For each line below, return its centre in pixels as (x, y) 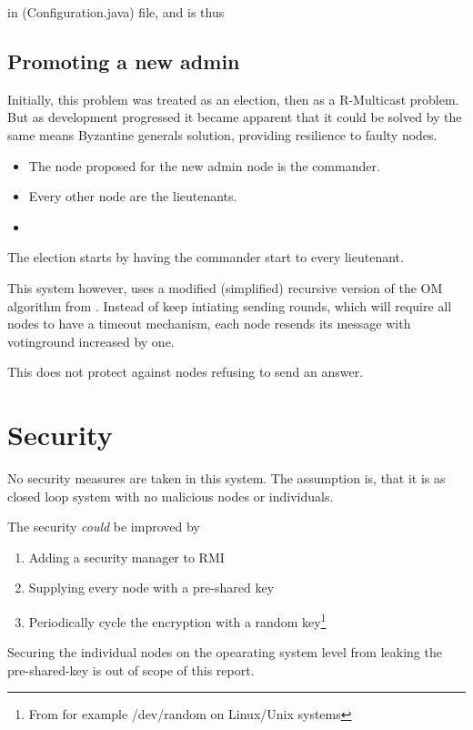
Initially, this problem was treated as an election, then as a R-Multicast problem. (233, 99)
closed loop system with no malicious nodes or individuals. (171, 496)
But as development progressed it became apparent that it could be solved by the (235, 117)
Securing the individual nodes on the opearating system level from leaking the (225, 652)
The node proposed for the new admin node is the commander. (204, 165)
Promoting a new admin (124, 61)
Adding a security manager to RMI (126, 557)
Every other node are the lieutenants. (133, 196)
